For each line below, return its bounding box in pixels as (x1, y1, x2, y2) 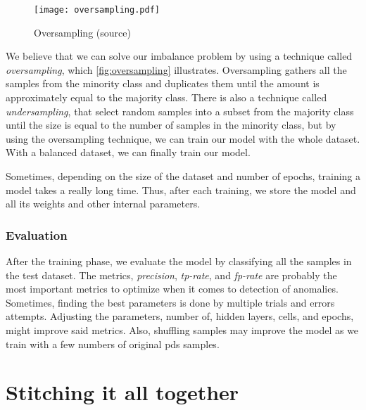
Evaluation (6, 226, 68, 243)
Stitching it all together (6, 378, 239, 406)
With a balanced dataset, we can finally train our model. (6, 145, 251, 160)
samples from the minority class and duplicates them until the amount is (6, 76, 320, 91)
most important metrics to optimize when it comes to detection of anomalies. (6, 281, 339, 296)
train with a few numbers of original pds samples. (6, 336, 220, 351)
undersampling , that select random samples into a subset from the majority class (6, 103, 354, 118)
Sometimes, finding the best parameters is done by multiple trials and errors (6, 295, 335, 309)
